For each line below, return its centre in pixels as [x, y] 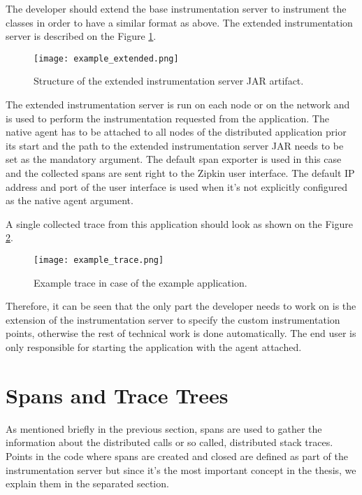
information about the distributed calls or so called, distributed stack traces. [169, 442]
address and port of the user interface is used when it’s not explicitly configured [177, 186]
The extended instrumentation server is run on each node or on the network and [178, 105]
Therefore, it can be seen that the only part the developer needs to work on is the [181, 306]
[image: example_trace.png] [99, 260]
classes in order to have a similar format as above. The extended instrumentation [179, 22]
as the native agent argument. [70, 200]
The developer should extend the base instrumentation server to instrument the [176, 8]
